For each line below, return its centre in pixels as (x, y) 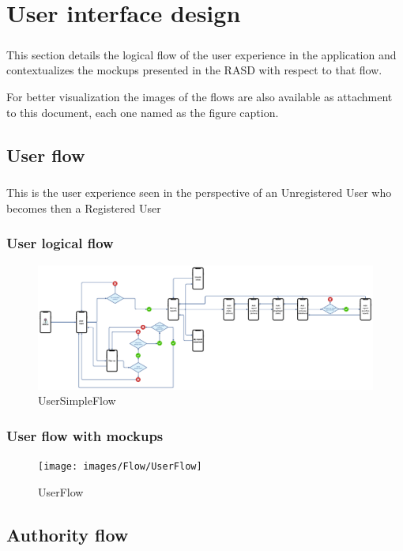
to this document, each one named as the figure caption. (143, 112)
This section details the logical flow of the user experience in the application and (201, 54)
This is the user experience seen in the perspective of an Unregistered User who (199, 192)
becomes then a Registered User (84, 208)
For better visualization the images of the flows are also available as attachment (200, 96)
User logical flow (60, 243)
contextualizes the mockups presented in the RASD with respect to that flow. (194, 70)
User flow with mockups (85, 435)
